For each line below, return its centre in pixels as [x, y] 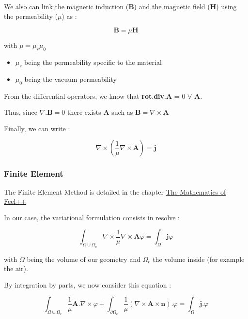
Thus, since [21, 112]
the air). [16, 268]
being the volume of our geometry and [84, 259]
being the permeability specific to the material [93, 62]
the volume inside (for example [199, 259]
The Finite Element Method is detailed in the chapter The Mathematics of [115, 191]
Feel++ [15, 201]
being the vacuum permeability [70, 79]
